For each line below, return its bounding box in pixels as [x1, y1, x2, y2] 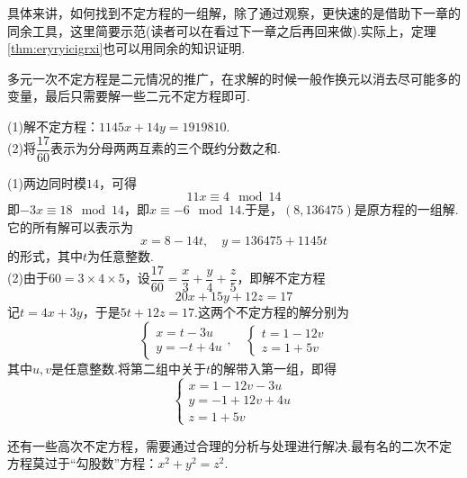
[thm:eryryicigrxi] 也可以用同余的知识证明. [7, 39, 246, 58]
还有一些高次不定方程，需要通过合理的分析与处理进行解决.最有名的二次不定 [7, 436, 452, 455]
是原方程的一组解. [354, 200, 459, 219]
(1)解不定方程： [7, 116, 99, 135]
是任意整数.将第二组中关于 [51, 358, 206, 377]
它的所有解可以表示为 [7, 217, 133, 236]
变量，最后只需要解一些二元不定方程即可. [7, 86, 250, 105]
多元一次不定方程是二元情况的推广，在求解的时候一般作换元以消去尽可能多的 [7, 68, 461, 87]
